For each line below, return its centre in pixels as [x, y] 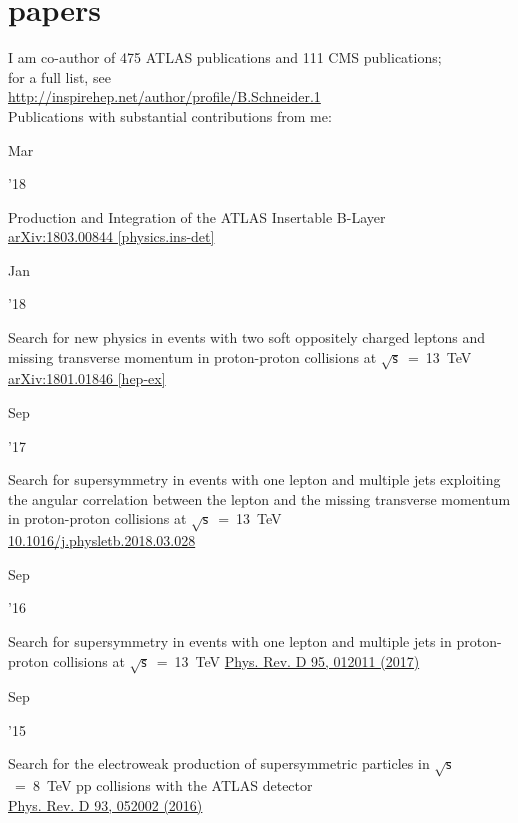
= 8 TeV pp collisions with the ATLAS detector [163, 785]
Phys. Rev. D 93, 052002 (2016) [105, 804]
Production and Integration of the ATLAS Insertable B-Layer [197, 216]
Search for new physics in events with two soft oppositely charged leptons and [246, 337]
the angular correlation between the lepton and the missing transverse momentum [259, 498]
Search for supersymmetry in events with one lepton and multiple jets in [230, 640]
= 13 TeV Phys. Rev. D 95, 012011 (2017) [288, 660]
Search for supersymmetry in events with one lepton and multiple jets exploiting [254, 479]
